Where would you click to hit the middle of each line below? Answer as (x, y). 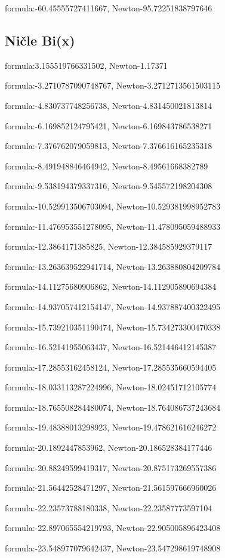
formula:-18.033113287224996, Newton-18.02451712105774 (111, 387)
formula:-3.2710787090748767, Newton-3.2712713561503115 (113, 85)
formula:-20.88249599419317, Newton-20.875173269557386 (111, 467)
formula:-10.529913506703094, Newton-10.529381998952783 (113, 206)
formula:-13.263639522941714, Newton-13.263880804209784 (113, 266)
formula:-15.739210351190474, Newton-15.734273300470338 (113, 327)
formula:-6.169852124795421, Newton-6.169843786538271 (109, 125)
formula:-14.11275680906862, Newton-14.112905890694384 (111, 286)
